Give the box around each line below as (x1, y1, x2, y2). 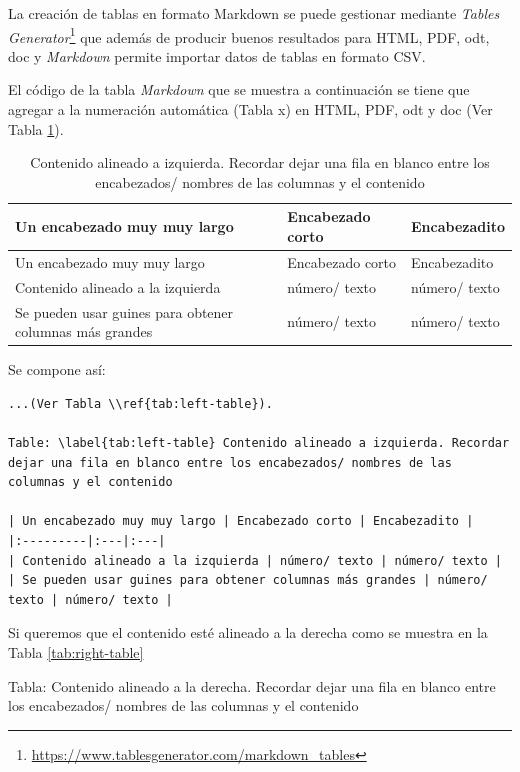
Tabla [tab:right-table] (8, 641, 144, 662)
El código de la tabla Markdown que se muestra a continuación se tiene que (8, 79, 470, 100)
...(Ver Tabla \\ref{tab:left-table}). (8, 396, 273, 411)
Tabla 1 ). (8, 118, 64, 139)
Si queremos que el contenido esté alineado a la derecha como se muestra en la (8, 622, 488, 643)
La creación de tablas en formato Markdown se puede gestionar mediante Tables (8, 3, 500, 23)
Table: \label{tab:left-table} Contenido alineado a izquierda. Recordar (8, 436, 510, 450)
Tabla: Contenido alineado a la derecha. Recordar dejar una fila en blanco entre (8, 675, 496, 696)
